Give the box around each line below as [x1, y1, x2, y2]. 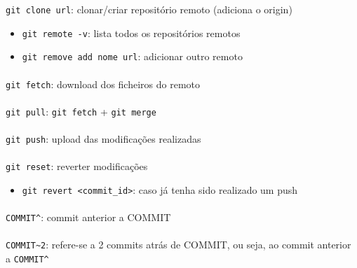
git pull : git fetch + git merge [6, 104, 156, 118]
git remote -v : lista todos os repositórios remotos [22, 25, 241, 40]
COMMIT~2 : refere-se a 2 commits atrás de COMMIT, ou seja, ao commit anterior [6, 237, 351, 252]
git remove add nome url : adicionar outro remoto [22, 49, 243, 64]
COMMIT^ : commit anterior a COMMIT [6, 210, 171, 225]
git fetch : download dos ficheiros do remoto [6, 76, 200, 91]
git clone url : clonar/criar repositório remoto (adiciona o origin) [6, 2, 292, 16]
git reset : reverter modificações [6, 159, 148, 174]
